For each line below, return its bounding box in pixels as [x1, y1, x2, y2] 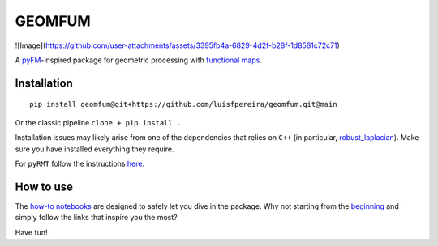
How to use [15, 180, 73, 193]
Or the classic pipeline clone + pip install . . [15, 117, 184, 127]
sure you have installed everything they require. [15, 144, 174, 154]
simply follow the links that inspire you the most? [15, 213, 178, 223]
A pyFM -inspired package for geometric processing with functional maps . [15, 55, 263, 65]
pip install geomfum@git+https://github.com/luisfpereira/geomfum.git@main [29, 100, 337, 109]
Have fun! [15, 227, 48, 237]
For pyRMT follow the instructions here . [15, 159, 145, 168]
